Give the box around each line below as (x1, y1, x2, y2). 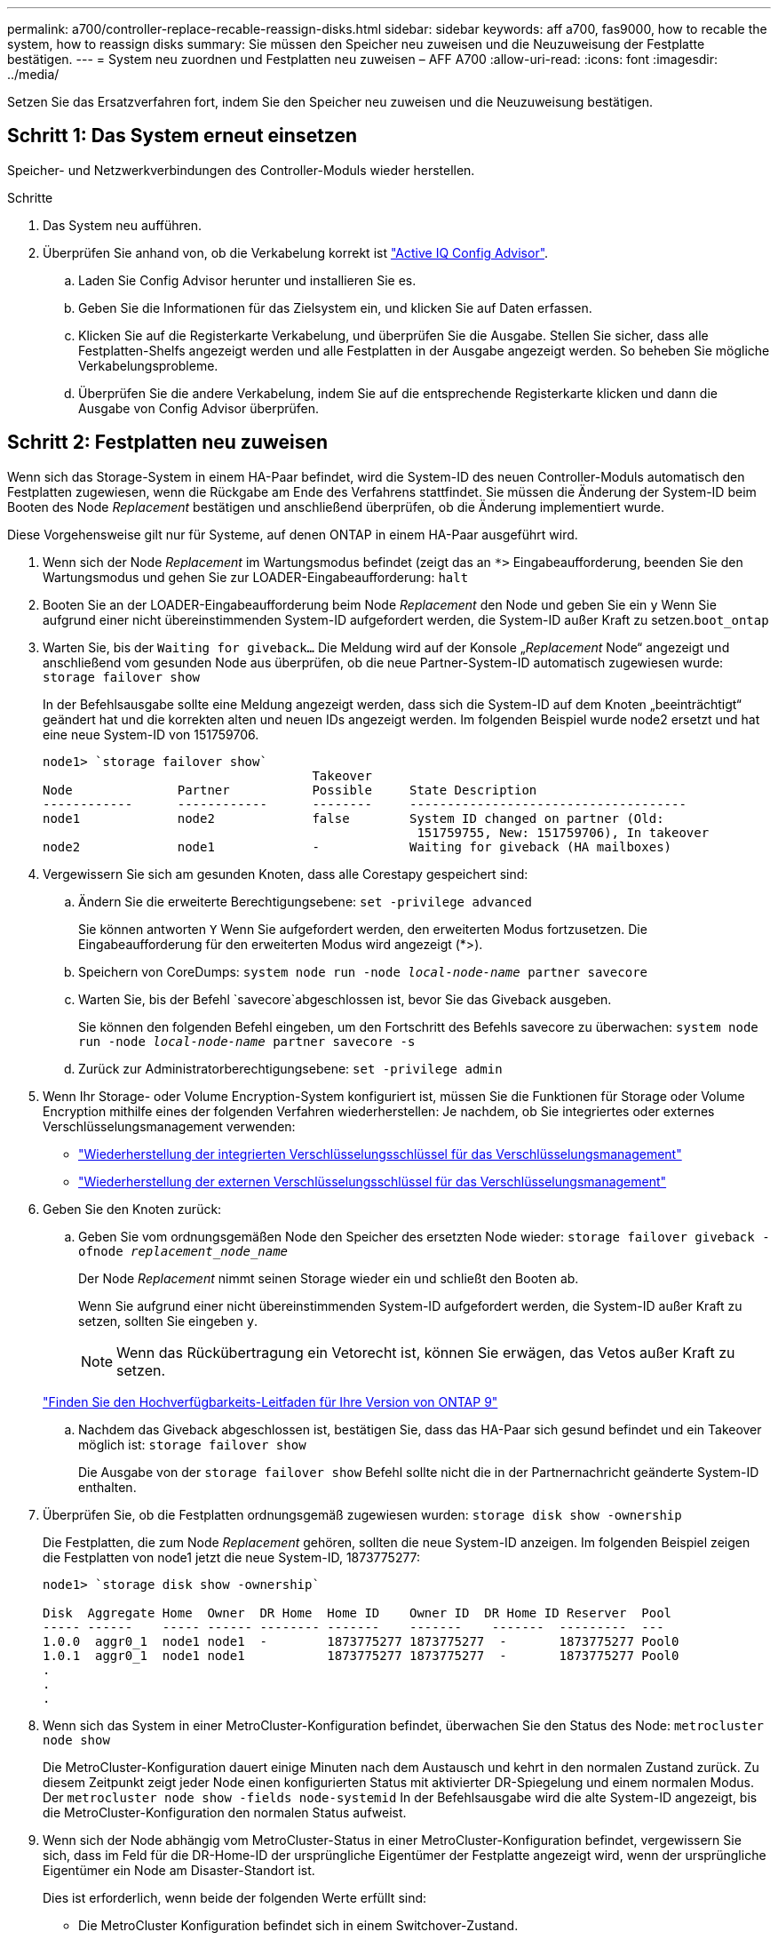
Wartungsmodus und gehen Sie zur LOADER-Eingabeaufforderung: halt (43, 569, 469, 585)
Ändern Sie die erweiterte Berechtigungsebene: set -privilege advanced (78, 893, 532, 909)
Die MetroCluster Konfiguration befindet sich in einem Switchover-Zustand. (78, 1917, 519, 1933)
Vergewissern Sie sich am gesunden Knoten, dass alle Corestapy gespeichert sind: (43, 866, 528, 882)
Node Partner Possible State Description (43, 782, 537, 797)
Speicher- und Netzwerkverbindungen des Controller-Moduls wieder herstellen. (7, 162, 475, 178)
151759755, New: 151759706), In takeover (417, 825, 710, 840)
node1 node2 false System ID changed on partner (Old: (43, 810, 664, 826)
